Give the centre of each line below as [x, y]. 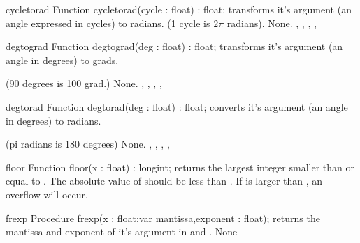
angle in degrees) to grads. [62, 60]
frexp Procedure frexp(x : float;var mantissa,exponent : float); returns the [163, 218]
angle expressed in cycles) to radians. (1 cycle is [108, 23]
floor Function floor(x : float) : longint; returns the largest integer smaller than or [180, 167]
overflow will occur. [47, 194]
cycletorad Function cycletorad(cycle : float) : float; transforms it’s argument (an [179, 9]
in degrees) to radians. [53, 120]
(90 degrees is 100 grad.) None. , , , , [84, 83]
